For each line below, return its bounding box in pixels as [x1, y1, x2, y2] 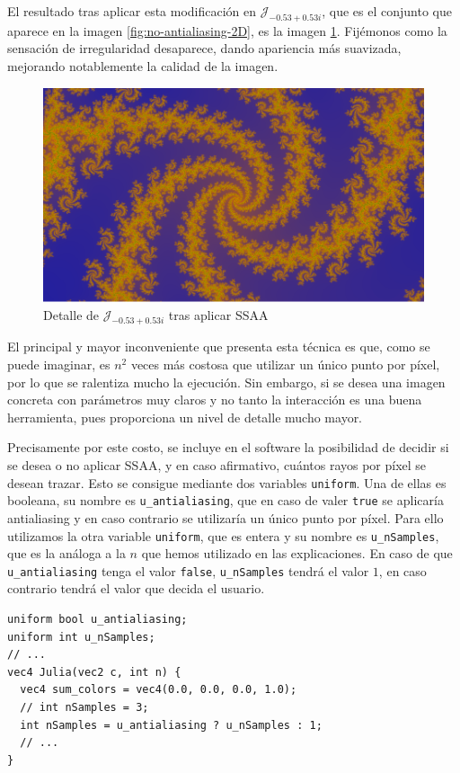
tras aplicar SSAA [168, 305, 269, 324]
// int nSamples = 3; [20, 701, 149, 714]
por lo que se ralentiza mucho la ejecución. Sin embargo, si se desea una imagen [7, 372, 446, 391]
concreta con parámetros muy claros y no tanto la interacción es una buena [7, 390, 422, 409]
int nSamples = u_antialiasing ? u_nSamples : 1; [20, 718, 323, 732]
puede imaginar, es [7, 355, 111, 374]
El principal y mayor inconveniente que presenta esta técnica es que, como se [7, 337, 430, 356]
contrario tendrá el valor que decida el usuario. [7, 579, 265, 598]
